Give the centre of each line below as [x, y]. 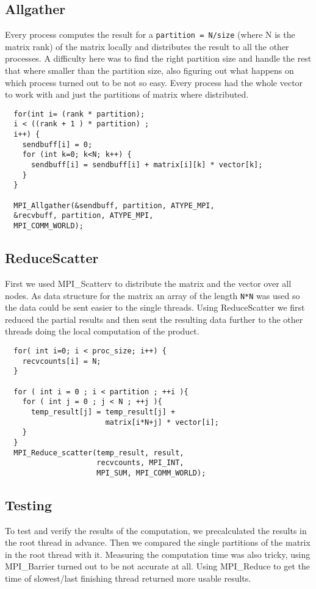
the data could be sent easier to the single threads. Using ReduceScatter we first [155, 307]
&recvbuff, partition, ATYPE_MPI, [84, 216]
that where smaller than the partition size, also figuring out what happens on [149, 70]
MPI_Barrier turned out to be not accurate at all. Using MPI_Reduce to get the [157, 566]
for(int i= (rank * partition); [79, 114]
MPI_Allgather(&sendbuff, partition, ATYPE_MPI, [114, 205]
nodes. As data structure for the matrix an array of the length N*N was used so [153, 295]
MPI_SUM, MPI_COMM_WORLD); [151, 473]
